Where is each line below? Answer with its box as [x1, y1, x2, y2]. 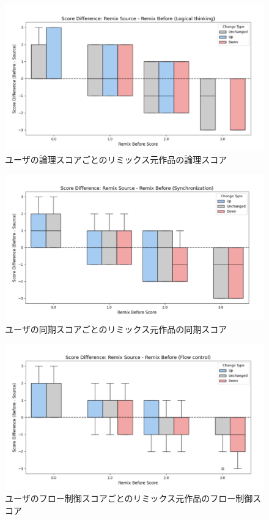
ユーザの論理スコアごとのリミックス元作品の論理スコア [5, 153, 227, 166]
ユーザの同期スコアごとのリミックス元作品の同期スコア [5, 322, 227, 335]
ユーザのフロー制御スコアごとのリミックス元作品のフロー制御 [5, 492, 253, 505]
